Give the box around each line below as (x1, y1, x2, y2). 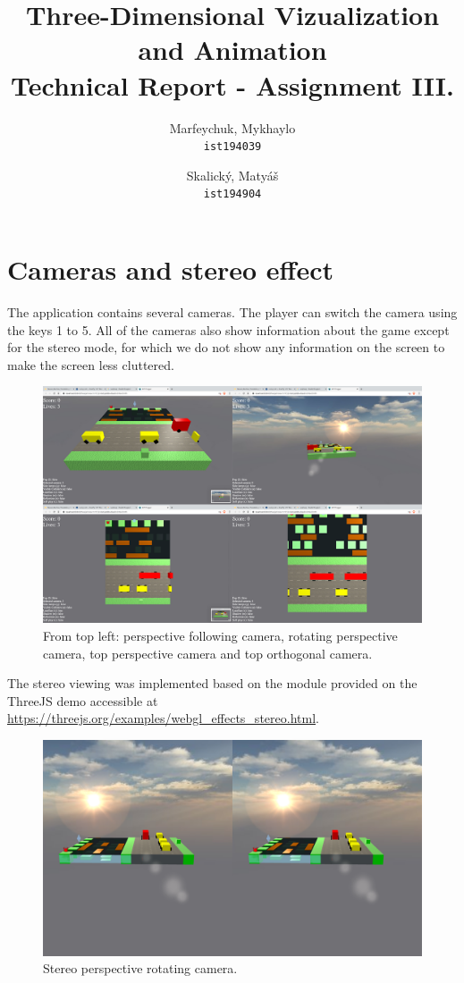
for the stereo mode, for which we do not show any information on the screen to (7, 338, 445, 357)
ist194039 (203, 140, 262, 154)
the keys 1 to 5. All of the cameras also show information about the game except (7, 320, 450, 339)
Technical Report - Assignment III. (11, 66, 454, 103)
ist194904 (203, 188, 262, 201)
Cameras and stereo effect (7, 251, 333, 287)
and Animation (138, 31, 327, 68)
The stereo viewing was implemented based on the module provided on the (7, 674, 418, 693)
